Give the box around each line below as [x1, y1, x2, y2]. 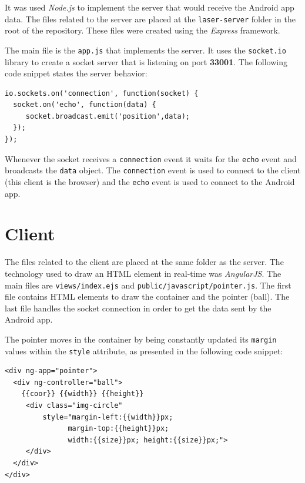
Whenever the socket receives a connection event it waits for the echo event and [5, 152, 297, 165]
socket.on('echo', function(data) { [13, 100, 156, 109]
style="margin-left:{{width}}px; [42, 412, 173, 421]
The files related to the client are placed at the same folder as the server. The [5, 256, 284, 268]
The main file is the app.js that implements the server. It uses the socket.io [5, 43, 286, 56]
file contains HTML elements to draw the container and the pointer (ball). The [5, 290, 290, 303]
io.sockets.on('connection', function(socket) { [5, 89, 199, 98]
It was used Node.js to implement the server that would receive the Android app [5, 1, 294, 13]
